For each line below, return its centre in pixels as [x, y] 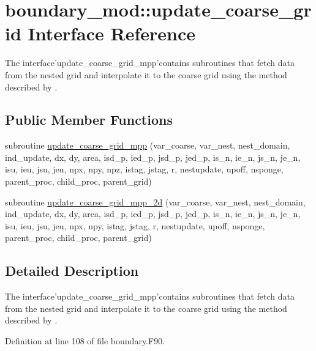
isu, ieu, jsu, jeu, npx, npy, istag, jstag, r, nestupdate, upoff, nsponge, [135, 225]
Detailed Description [72, 271]
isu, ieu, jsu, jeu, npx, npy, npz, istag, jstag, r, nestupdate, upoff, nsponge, [144, 169]
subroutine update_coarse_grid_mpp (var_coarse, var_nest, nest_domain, [148, 145]
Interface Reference [112, 33]
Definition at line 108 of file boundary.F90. [85, 341]
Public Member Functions [89, 120]
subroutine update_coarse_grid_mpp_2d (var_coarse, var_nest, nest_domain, [155, 201]
